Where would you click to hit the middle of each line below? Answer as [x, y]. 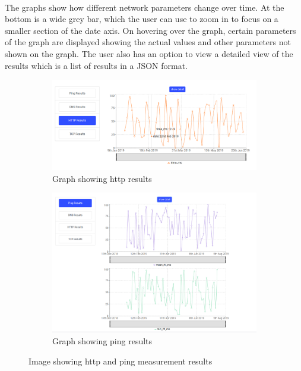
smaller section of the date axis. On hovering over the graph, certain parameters [150, 30]
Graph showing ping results [102, 340]
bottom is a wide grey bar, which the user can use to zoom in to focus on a [142, 19]
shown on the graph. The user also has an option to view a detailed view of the [149, 53]
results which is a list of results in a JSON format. [96, 65]
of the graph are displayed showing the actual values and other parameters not [148, 42]
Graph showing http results [102, 178]
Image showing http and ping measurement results [121, 361]
